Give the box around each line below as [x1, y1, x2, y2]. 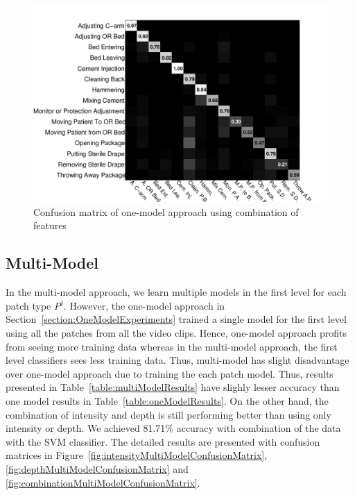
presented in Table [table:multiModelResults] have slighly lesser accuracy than [6, 380, 340, 394]
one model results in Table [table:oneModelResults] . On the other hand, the [6, 393, 329, 408]
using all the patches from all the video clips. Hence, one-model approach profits [6, 325, 347, 339]
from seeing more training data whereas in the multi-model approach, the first [6, 339, 338, 353]
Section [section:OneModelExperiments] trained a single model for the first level [6, 312, 347, 326]
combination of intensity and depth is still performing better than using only [6, 407, 331, 421]
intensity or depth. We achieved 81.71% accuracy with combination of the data [6, 421, 341, 435]
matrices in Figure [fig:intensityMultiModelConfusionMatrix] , [6, 448, 268, 462]
